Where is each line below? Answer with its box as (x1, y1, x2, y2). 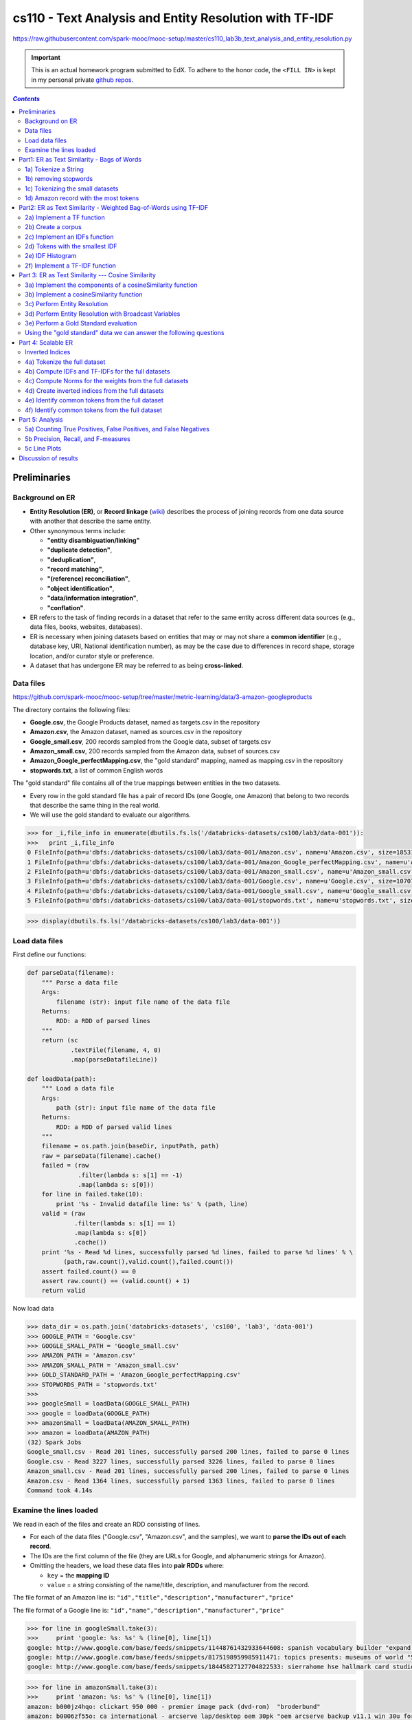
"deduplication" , (47, 555, 96, 563)
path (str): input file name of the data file (56, 1104, 216, 1111)
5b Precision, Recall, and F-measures (25, 434, 130, 443)
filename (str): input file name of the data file (56, 998, 230, 1006)
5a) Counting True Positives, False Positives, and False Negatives (25, 425, 209, 433)
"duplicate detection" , (47, 546, 113, 554)
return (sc (41, 1036, 78, 1044)
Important (31, 53, 61, 61)
